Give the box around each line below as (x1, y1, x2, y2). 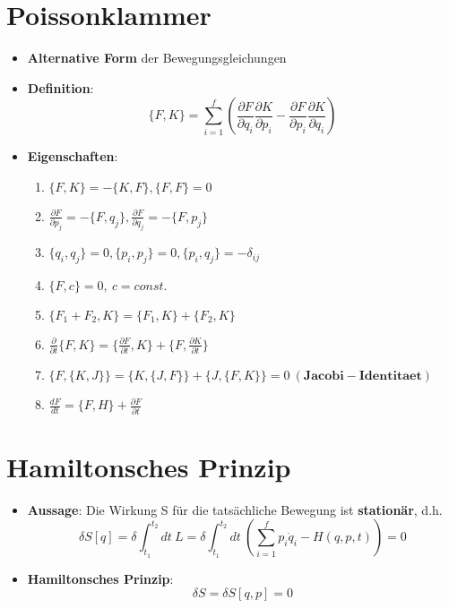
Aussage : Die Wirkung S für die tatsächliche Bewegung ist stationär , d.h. (27, 500, 443, 518)
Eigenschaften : (27, 147, 118, 166)
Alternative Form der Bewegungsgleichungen (27, 48, 287, 67)
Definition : (27, 78, 94, 97)
